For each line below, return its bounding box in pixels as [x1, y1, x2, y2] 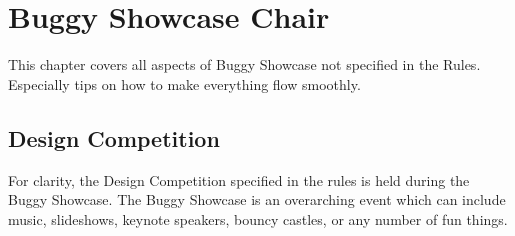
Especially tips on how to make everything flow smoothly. [8, 73, 361, 94]
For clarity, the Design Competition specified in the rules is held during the [8, 169, 470, 190]
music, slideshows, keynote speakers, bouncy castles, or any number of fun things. [8, 208, 508, 229]
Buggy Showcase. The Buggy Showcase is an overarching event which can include [8, 189, 506, 210]
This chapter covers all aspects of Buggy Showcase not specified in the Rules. [8, 54, 481, 75]
